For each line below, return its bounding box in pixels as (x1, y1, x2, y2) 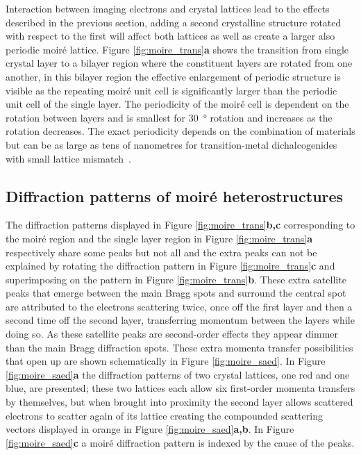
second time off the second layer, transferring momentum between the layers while (6, 313, 355, 327)
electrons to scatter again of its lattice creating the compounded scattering (6, 408, 323, 422)
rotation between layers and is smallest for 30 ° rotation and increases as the (6, 110, 333, 124)
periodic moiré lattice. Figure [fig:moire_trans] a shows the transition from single (6, 42, 349, 56)
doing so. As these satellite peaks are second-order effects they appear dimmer (6, 326, 338, 341)
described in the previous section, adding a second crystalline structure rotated (6, 15, 342, 29)
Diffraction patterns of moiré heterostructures (6, 185, 344, 206)
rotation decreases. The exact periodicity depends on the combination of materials (6, 124, 355, 138)
